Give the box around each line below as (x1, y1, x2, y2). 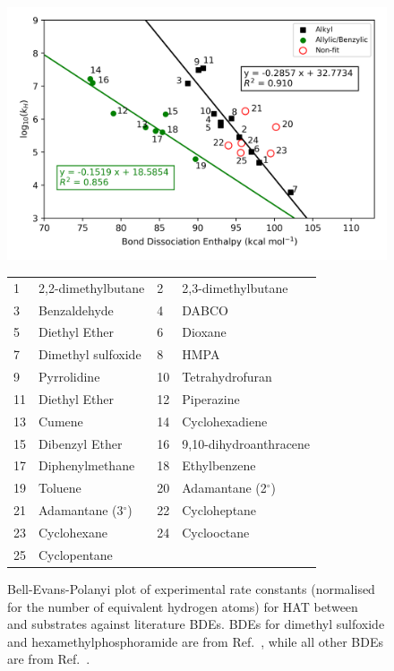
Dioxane (182, 323, 227, 341)
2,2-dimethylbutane (39, 278, 145, 297)
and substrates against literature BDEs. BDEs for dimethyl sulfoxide (7, 615, 385, 633)
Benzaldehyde (39, 300, 114, 319)
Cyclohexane (39, 523, 107, 542)
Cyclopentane (39, 545, 113, 563)
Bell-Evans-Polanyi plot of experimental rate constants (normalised (7, 579, 375, 598)
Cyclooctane (182, 523, 250, 542)
